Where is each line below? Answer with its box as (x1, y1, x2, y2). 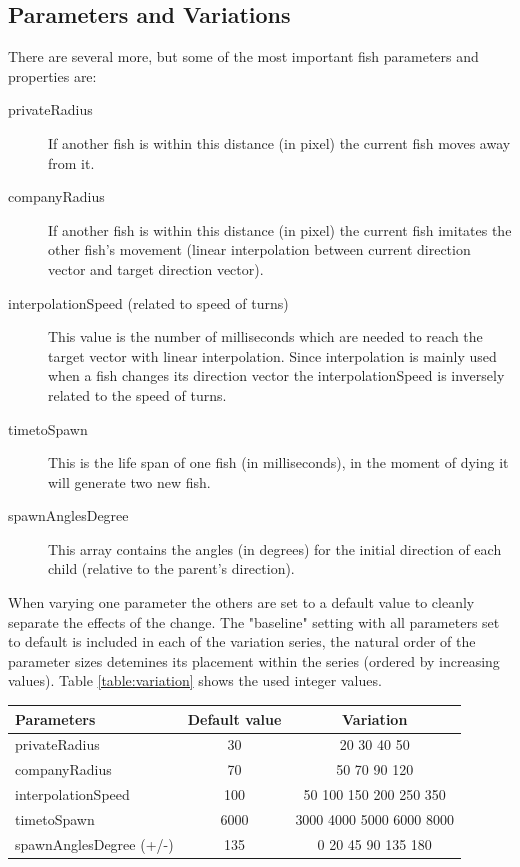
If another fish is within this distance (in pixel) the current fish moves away (48, 132, 511, 153)
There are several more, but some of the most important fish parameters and (8, 46, 479, 67)
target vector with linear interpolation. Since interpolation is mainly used (48, 345, 497, 366)
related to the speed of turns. (48, 384, 227, 405)
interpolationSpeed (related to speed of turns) (8, 292, 289, 313)
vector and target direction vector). (48, 258, 264, 279)
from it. (48, 152, 95, 173)
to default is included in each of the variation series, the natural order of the (8, 631, 476, 652)
